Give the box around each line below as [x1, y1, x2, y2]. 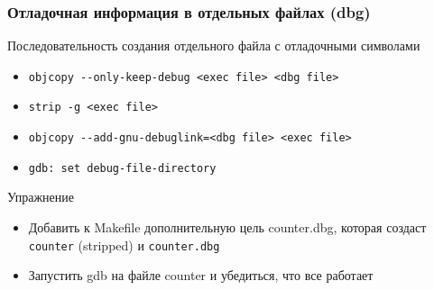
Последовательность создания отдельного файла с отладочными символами [7, 36, 420, 55]
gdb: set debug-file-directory [28, 161, 217, 175]
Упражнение [7, 187, 74, 206]
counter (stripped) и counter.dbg [28, 235, 220, 254]
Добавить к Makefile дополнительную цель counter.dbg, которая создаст [28, 218, 427, 237]
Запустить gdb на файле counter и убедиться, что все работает [28, 266, 374, 285]
